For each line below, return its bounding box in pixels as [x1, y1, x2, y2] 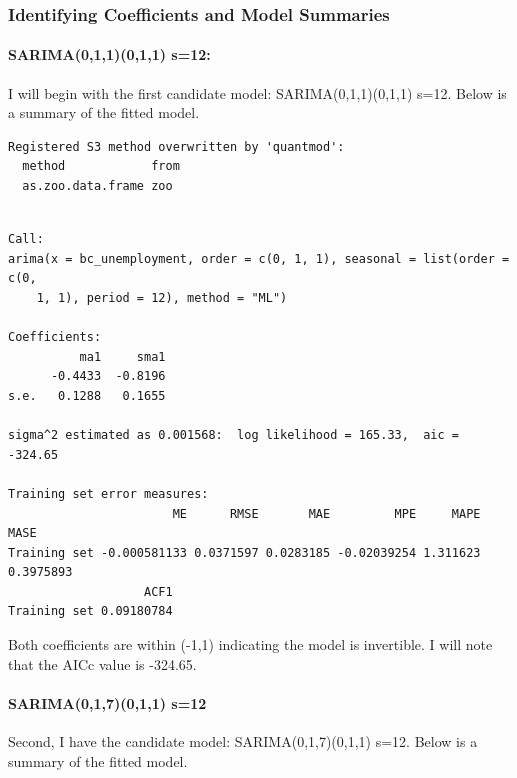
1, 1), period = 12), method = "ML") [36, 290, 288, 305]
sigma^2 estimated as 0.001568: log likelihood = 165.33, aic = [8, 428, 460, 443]
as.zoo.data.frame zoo [22, 179, 173, 194]
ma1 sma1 [79, 349, 166, 364]
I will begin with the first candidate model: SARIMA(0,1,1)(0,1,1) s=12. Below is [8, 82, 507, 103]
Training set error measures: [8, 486, 209, 501]
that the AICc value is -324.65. [8, 653, 197, 674]
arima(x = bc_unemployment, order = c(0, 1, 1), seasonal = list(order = [8, 251, 510, 266]
